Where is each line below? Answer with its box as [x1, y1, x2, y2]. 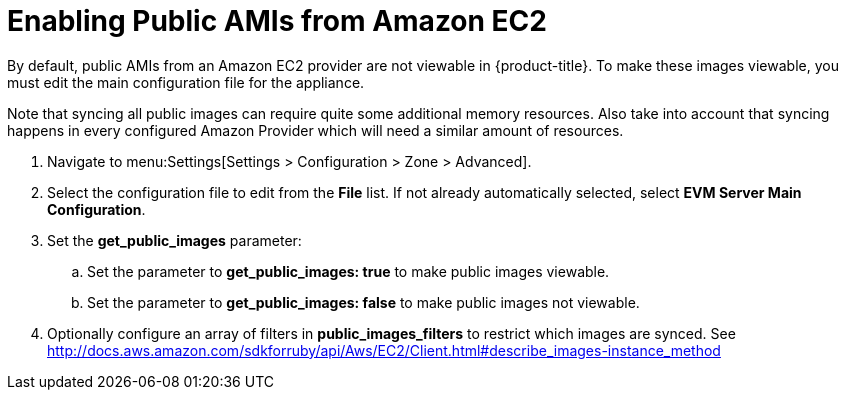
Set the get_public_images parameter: [47, 231, 302, 249]
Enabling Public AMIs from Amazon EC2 [7, 4, 547, 38]
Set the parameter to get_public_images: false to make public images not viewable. [87, 293, 640, 311]
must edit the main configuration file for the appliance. [7, 73, 365, 91]
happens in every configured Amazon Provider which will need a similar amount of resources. [7, 121, 624, 139]
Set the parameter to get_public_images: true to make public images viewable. [87, 262, 610, 280]
